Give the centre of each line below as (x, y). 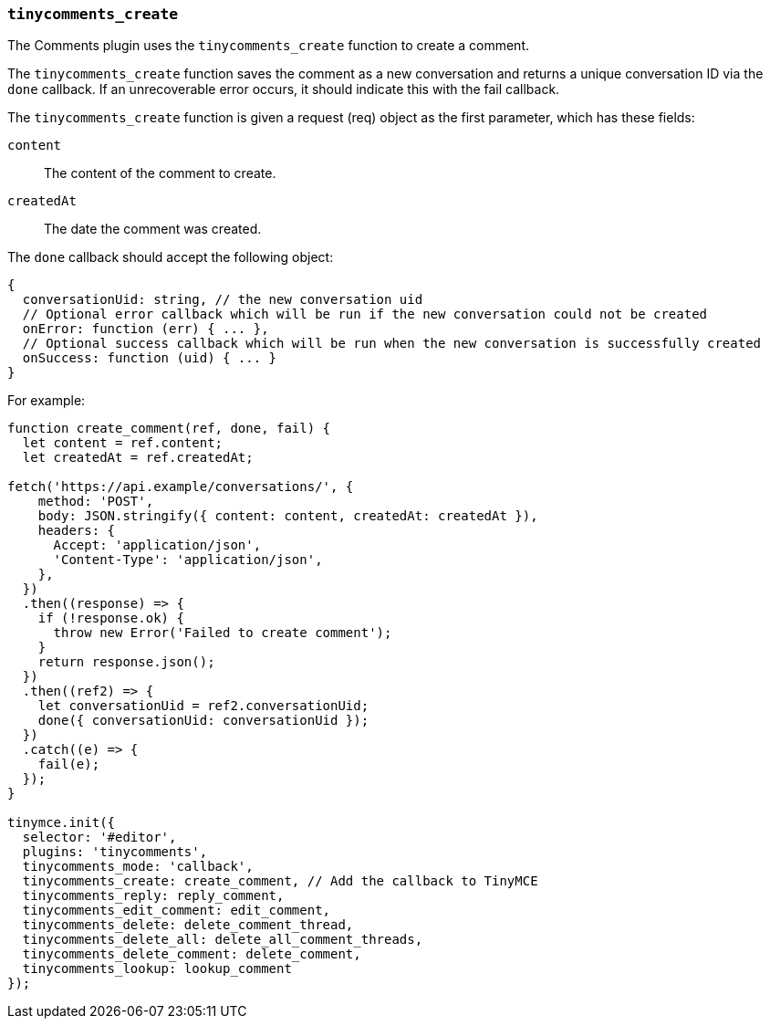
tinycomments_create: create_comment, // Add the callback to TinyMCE (280, 881)
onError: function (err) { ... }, (146, 329)
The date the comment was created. (153, 229)
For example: (47, 401)
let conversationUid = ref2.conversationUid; (203, 706)
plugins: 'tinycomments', (115, 852)
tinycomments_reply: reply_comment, (153, 896)
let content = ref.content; (123, 443)
